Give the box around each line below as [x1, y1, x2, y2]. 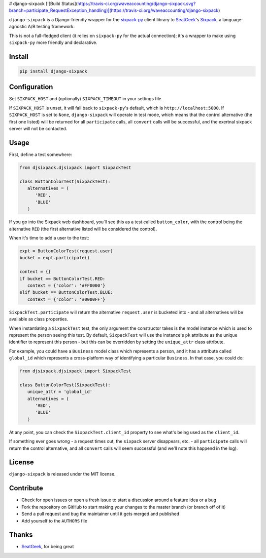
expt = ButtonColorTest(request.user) [19, 248, 113, 254]
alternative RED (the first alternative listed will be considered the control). [9, 226, 157, 232]
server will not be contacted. [9, 126, 67, 132]
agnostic [9, 24, 27, 30]
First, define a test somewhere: [9, 151, 72, 158]
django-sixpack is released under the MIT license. [9, 471, 116, 477]
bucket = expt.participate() [19, 255, 90, 261]
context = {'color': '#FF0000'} [27, 282, 105, 288]
